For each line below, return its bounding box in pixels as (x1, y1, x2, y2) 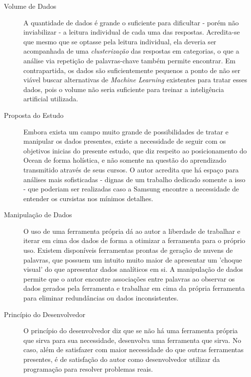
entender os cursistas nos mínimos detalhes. (23, 193, 154, 203)
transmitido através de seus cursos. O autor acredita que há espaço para (23, 164, 239, 174)
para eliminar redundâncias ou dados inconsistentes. (23, 293, 179, 303)
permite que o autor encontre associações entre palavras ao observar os (23, 273, 235, 283)
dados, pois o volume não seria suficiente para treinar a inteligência (23, 84, 224, 94)
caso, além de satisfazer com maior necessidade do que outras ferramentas (23, 344, 244, 355)
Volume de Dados (4, 1, 57, 11)
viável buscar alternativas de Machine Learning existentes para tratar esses (23, 75, 247, 85)
